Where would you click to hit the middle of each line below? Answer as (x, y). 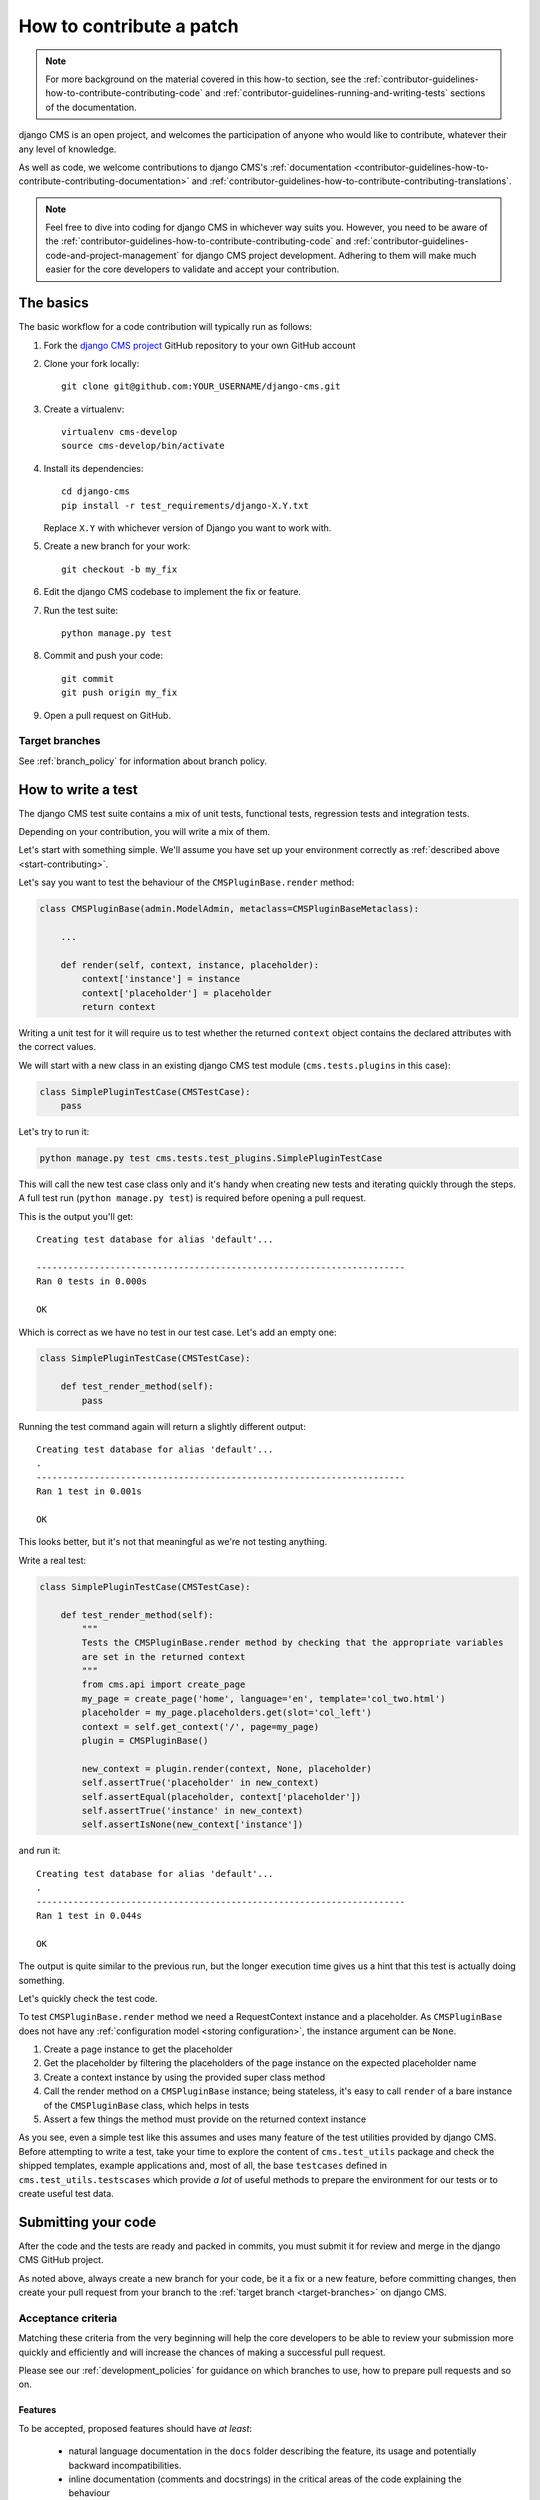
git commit (88, 678)
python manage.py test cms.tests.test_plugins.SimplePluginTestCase (211, 1158)
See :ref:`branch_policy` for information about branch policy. (143, 761)
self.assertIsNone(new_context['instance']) (192, 1824)
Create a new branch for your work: (117, 546)
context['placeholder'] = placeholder (176, 993)
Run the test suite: (81, 610)
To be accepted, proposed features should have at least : (135, 2428)
